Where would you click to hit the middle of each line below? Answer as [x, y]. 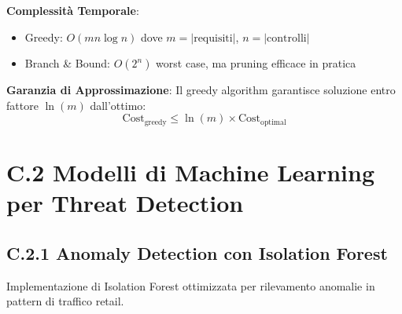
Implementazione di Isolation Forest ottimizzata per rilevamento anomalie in [191, 285]
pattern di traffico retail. [65, 301]
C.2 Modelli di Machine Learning [191, 172]
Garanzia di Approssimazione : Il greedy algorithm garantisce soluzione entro [201, 90]
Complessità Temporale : [73, 10]
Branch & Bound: [67, 63]
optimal [273, 122]
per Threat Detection [125, 203]
